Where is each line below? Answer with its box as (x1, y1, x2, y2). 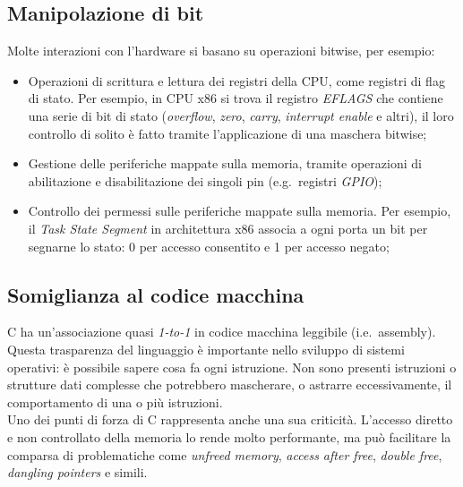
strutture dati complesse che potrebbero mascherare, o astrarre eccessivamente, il (7, 375, 452, 394)
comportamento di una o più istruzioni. (7, 392, 223, 411)
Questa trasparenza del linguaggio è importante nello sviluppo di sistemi (7, 339, 405, 358)
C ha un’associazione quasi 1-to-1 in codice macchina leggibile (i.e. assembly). (7, 322, 436, 341)
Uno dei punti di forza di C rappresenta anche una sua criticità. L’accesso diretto (7, 410, 453, 429)
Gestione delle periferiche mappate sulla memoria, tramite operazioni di (28, 154, 422, 173)
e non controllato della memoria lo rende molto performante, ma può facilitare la (7, 427, 451, 446)
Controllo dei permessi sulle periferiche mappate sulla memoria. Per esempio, (28, 201, 451, 220)
